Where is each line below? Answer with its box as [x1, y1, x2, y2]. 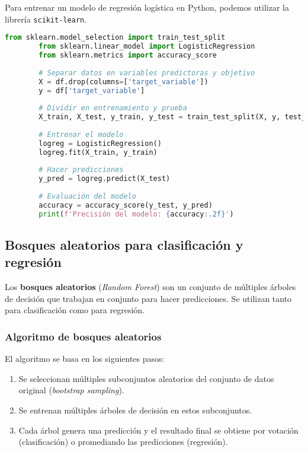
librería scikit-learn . [5, 12, 87, 25]
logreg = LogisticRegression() [38, 139, 162, 148]
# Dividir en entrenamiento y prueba [38, 104, 187, 113]
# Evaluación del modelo [38, 192, 136, 200]
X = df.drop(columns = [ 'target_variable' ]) [38, 77, 208, 86]
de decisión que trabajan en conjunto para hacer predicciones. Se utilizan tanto [5, 292, 292, 304]
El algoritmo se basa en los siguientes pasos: [5, 352, 165, 365]
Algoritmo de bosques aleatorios [5, 329, 162, 343]
